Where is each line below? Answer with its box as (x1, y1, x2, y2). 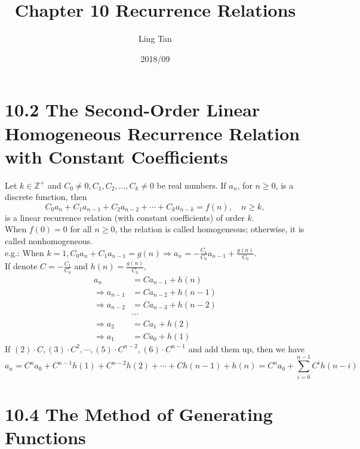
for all (70, 223, 92, 235)
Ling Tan (139, 32, 172, 45)
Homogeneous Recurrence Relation (5, 121, 300, 145)
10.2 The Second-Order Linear (5, 97, 260, 122)
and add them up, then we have (188, 342, 305, 355)
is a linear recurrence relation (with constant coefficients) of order (5, 211, 245, 223)
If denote (5, 260, 38, 272)
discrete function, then (5, 190, 87, 203)
